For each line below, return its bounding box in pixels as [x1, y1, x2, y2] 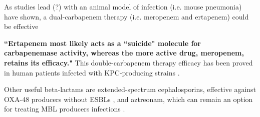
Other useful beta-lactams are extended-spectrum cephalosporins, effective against [4, 84, 256, 94]
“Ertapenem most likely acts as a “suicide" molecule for [4, 37, 201, 48]
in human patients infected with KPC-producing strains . [4, 67, 180, 77]
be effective [4, 21, 39, 31]
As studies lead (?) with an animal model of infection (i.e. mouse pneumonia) [4, 1, 242, 11]
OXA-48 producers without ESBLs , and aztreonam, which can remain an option [4, 93, 253, 104]
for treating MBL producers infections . [4, 103, 125, 114]
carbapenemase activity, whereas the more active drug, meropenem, [4, 47, 244, 58]
